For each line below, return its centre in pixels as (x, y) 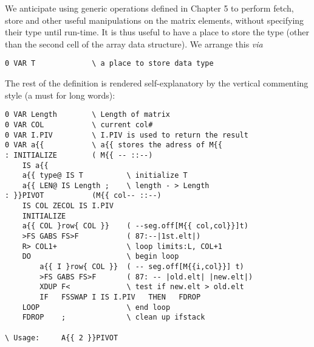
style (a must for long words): (60, 95)
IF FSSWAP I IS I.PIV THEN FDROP (120, 297)
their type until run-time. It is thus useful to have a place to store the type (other (157, 32)
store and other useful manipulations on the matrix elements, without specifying (155, 20)
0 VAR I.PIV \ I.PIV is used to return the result (127, 135)
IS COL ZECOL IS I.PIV (68, 206)
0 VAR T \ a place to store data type (109, 64)
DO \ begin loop (101, 257)
